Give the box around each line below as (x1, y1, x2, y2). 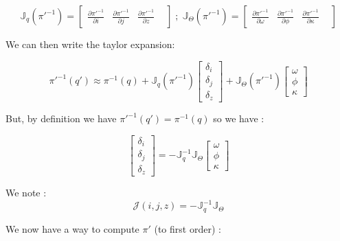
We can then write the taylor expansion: (5, 37, 175, 51)
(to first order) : (154, 221, 221, 236)
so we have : (213, 111, 264, 126)
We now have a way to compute (5, 221, 139, 236)
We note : (5, 185, 47, 200)
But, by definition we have (5, 111, 117, 126)
